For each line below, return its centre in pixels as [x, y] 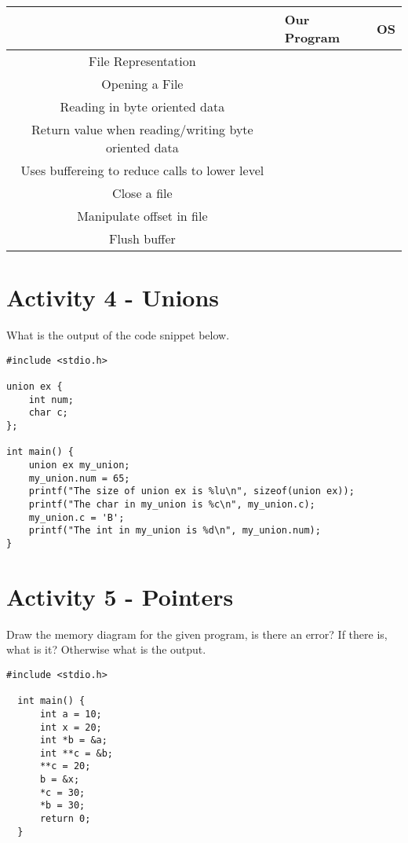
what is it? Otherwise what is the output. [106, 649]
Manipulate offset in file [142, 216]
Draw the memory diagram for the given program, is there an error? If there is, [197, 634]
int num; [51, 400]
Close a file [142, 193]
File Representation [142, 61]
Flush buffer [142, 238]
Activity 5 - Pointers [120, 596]
